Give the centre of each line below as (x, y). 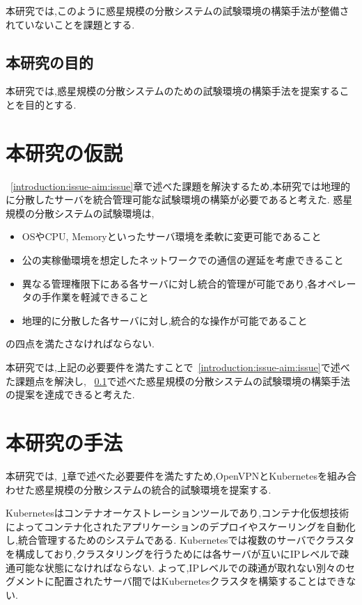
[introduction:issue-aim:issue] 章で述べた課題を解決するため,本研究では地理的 (181, 186)
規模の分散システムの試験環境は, (80, 213)
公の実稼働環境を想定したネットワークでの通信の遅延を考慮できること (183, 260)
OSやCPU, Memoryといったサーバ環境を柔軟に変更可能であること (172, 236)
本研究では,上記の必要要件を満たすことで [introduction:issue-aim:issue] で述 (173, 367)
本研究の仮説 (64, 152)
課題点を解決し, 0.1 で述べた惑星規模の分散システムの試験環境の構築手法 (183, 380)
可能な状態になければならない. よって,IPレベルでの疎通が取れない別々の (180, 567)
